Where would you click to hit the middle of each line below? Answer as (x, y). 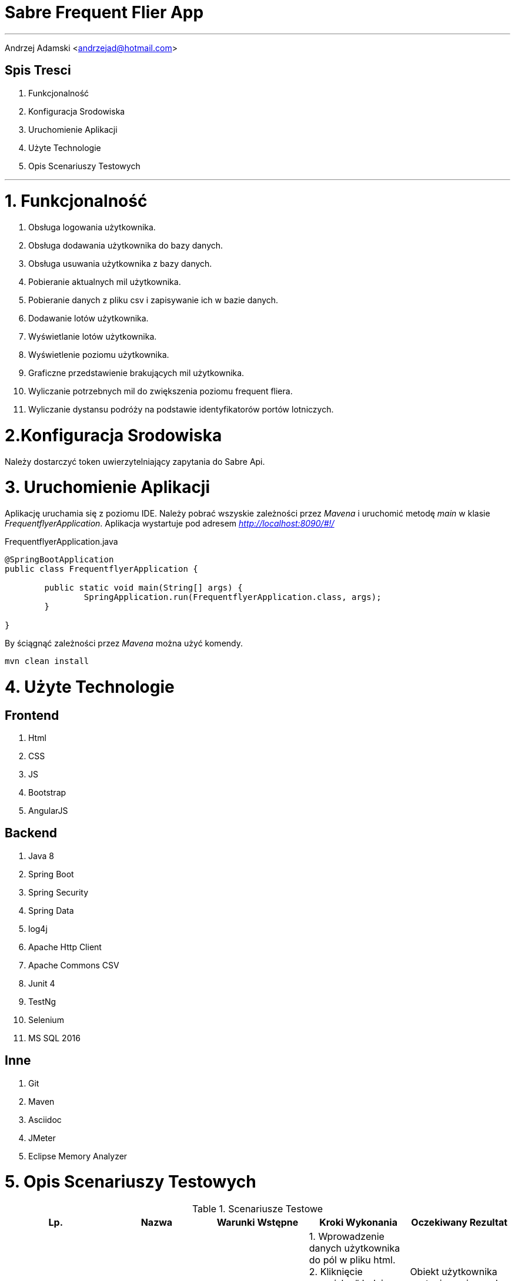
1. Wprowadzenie (347, 1237)
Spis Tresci (38, 71)
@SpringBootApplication (59, 560)
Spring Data (51, 910)
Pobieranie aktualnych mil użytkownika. (105, 282)
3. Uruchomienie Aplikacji (108, 487)
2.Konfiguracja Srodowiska (113, 435)
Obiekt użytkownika (454, 1272)
